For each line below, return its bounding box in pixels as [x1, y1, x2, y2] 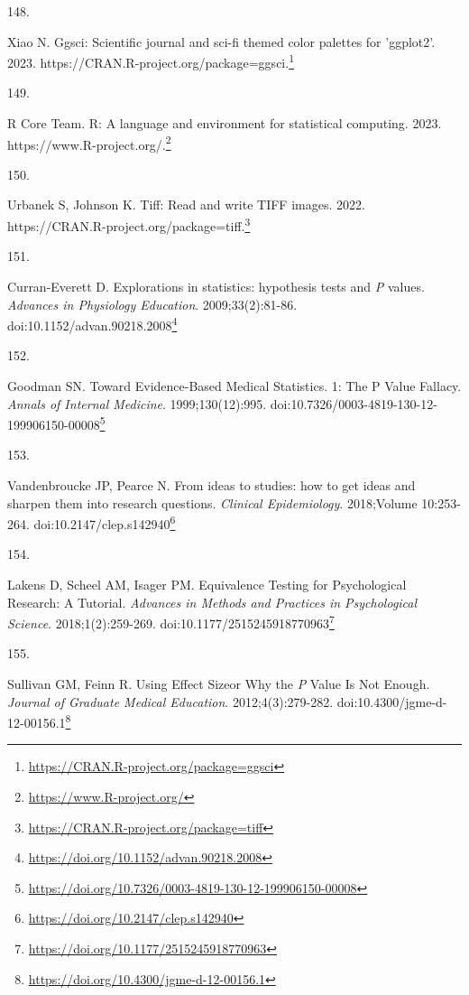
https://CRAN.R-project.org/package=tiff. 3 [7, 214, 251, 235]
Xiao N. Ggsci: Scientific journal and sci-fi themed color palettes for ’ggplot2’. [7, 32, 436, 51]
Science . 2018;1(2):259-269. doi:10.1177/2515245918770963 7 [7, 611, 335, 632]
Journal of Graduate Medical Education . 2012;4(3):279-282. [7, 692, 334, 711]
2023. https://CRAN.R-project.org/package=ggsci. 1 [7, 51, 294, 71]
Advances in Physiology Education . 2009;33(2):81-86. [7, 294, 298, 313]
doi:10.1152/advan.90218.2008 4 [7, 313, 178, 334]
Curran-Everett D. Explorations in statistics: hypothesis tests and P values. [7, 276, 425, 295]
